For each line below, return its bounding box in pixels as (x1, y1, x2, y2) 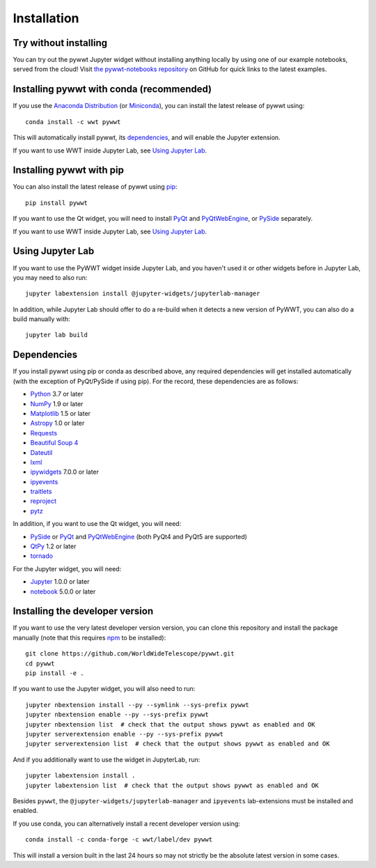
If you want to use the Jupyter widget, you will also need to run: (13, 685, 196, 693)
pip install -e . (25, 669, 84, 677)
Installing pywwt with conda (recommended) (13, 84, 212, 95)
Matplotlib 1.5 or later (30, 409, 91, 417)
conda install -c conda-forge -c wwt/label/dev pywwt (25, 836, 212, 844)
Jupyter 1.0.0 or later (30, 578, 90, 586)
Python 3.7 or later (30, 390, 84, 398)
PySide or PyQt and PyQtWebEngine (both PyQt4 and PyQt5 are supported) (30, 532, 247, 541)
